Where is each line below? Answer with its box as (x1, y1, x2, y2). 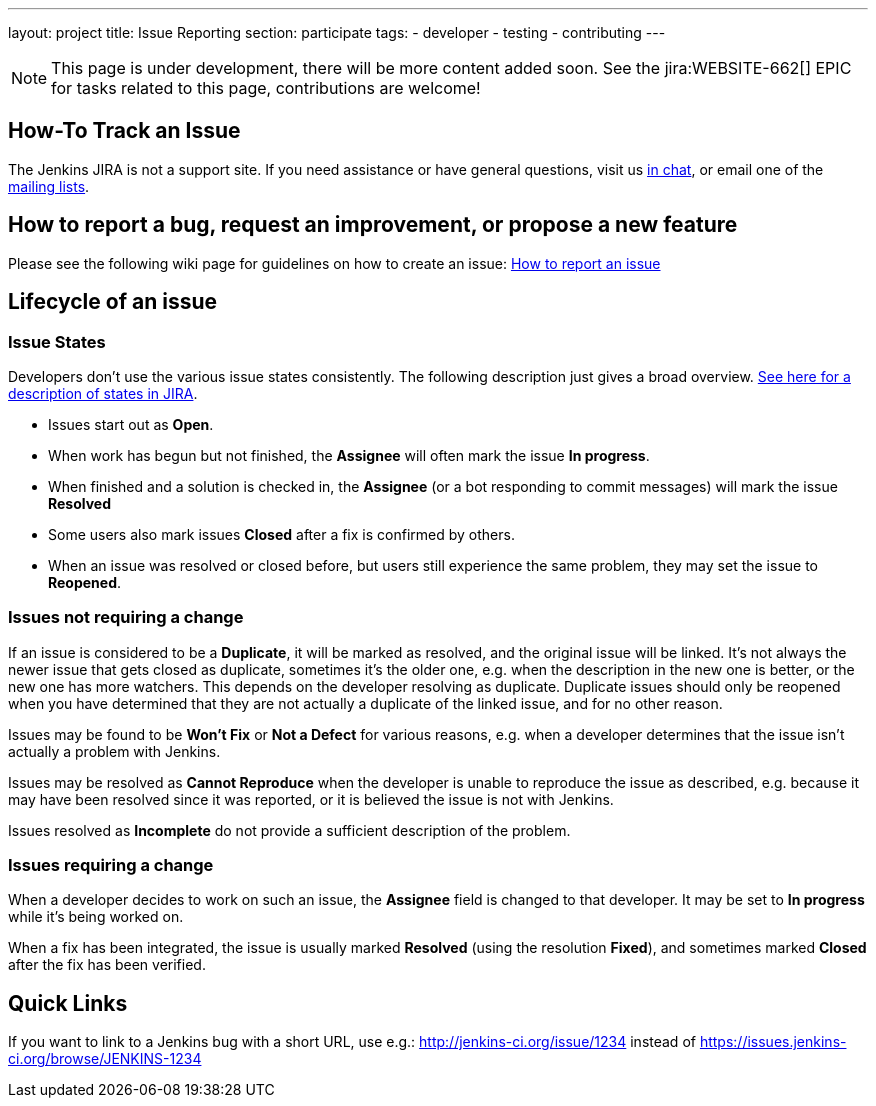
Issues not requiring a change (8, 607, 244, 628)
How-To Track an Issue (8, 118, 241, 144)
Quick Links (8, 990, 128, 1016)
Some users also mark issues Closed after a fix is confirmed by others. (48, 525, 515, 543)
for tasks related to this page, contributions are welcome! (51, 78, 481, 98)
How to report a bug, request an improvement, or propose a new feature (8, 212, 738, 238)
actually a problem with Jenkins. (8, 742, 221, 760)
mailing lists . (8, 177, 90, 195)
